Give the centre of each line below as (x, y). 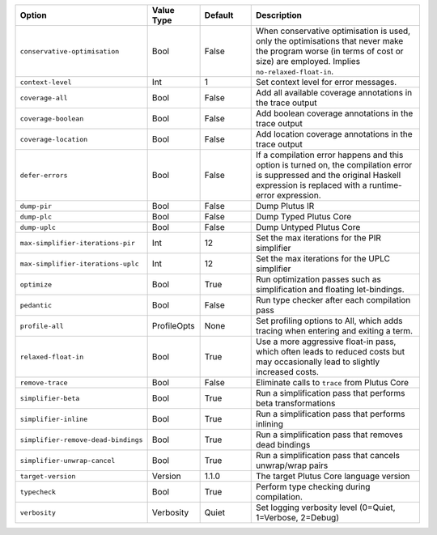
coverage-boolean (52, 119)
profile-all (42, 326)
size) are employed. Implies (308, 61)
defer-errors (44, 175)
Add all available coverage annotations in (334, 93)
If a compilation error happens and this (330, 155)
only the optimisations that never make (330, 41)
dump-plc (36, 217)
